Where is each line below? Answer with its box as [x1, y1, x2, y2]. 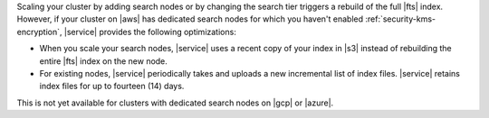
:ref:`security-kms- [365, 14, 436, 24]
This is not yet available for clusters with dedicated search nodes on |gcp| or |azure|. [16, 97, 334, 108]
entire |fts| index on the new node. [39, 55, 168, 67]
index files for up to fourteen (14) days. [39, 81, 185, 92]
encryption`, [16, 26, 62, 37]
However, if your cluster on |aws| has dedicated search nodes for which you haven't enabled [16, 14, 364, 24]
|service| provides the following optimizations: [63, 26, 237, 37]
